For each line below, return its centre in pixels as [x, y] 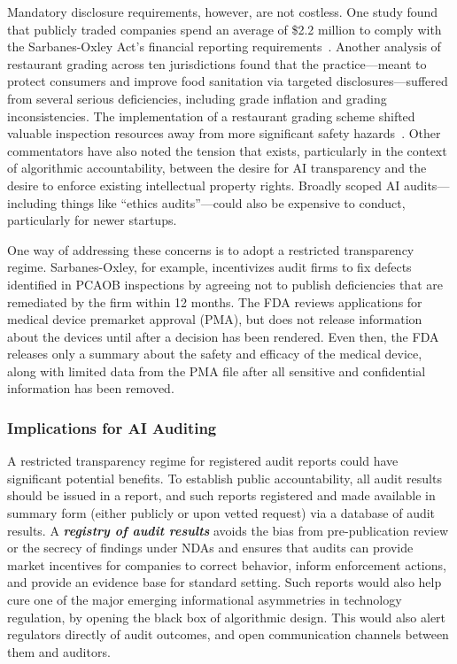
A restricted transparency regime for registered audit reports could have [203, 461]
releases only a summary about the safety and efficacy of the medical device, [215, 354]
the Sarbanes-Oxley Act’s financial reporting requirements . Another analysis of [224, 46]
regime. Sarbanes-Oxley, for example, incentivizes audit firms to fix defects [209, 267]
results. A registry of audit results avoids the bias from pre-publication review [228, 530]
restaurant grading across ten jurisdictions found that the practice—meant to [217, 63]
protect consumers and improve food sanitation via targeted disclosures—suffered [228, 81]
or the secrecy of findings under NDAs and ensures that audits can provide [210, 548]
